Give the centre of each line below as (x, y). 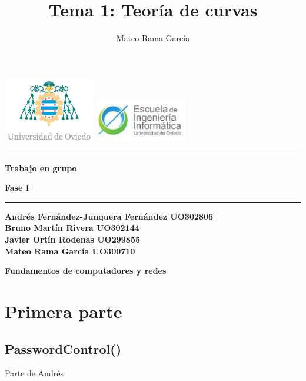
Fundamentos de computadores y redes (86, 271)
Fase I (17, 188)
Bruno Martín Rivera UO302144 (72, 228)
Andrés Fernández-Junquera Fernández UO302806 (109, 216)
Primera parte (64, 311)
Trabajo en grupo (41, 168)
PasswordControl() (63, 348)
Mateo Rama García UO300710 (70, 251)
